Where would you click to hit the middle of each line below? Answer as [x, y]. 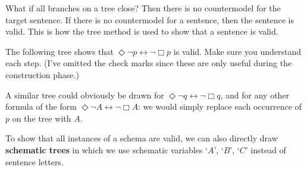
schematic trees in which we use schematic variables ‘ [106, 149]
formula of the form [41, 106]
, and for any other [255, 95]
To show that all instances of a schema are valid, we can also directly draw [142, 138]
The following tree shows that [59, 51]
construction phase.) [42, 74]
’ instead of [266, 149]
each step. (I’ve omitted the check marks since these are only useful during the [149, 63]
